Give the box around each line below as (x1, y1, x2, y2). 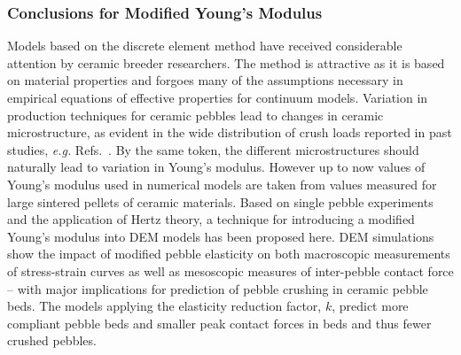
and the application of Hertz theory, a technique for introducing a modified (7, 210, 415, 228)
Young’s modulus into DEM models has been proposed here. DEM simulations (7, 227, 434, 245)
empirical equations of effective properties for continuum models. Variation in (7, 89, 428, 106)
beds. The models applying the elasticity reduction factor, (7, 297, 322, 315)
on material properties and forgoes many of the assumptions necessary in (7, 71, 403, 89)
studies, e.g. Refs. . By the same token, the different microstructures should (7, 140, 419, 158)
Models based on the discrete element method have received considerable (7, 36, 402, 55)
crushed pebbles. (7, 331, 97, 350)
